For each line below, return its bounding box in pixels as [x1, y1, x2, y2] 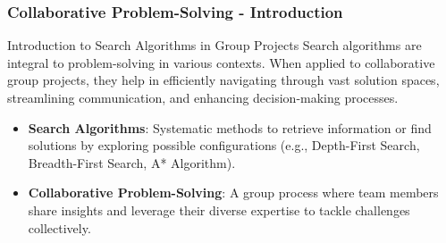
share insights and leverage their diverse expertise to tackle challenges [28, 200, 410, 219]
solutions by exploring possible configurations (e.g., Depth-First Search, [28, 136, 420, 155]
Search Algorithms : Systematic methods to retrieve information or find [28, 118, 432, 137]
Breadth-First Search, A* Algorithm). [28, 153, 236, 172]
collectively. [28, 218, 91, 237]
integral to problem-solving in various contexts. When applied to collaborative [7, 53, 435, 71]
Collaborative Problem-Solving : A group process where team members [28, 183, 439, 202]
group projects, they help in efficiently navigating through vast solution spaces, [7, 71, 440, 89]
